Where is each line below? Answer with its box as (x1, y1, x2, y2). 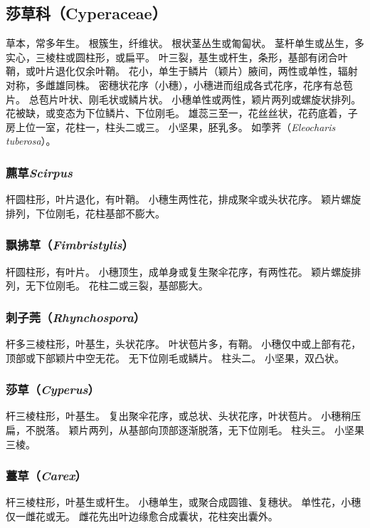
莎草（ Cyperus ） (6, 381, 100, 398)
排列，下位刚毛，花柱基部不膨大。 (6, 205, 165, 220)
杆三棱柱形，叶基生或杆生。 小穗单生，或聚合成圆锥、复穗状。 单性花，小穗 (6, 495, 361, 509)
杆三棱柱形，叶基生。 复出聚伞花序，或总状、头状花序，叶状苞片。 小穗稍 (6, 408, 351, 423)
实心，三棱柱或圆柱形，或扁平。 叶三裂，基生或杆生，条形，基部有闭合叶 (6, 49, 348, 64)
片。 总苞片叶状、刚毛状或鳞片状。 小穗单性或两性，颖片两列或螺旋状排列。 (6, 91, 361, 106)
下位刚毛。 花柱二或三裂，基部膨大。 (35, 278, 208, 293)
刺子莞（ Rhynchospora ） (6, 308, 146, 326)
